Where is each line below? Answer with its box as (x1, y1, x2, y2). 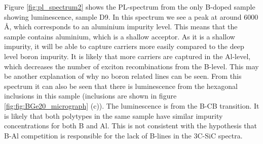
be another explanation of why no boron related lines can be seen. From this (4, 71, 242, 81)
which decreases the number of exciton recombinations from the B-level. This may (4, 61, 259, 71)
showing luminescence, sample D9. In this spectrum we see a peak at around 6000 (4, 11, 258, 22)
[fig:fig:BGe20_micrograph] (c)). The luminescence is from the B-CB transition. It (4, 100, 259, 111)
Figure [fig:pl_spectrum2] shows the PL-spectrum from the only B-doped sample (4, 2, 255, 12)
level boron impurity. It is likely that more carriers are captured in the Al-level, (4, 51, 251, 61)
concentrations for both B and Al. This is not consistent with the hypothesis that (4, 120, 257, 131)
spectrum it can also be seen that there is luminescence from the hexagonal (4, 80, 238, 91)
